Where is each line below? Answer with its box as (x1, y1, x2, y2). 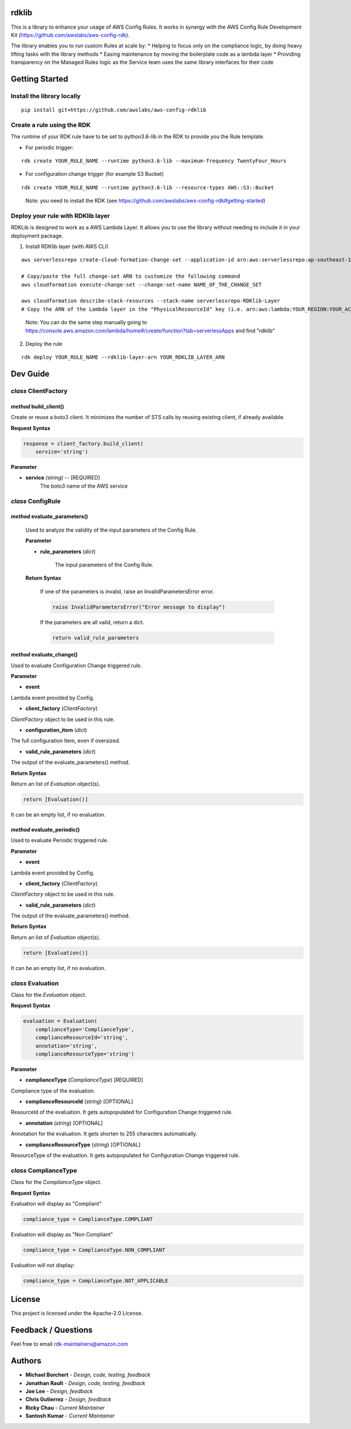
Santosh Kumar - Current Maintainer (25, 1413, 115, 1420)
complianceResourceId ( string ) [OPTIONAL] (25, 1098, 133, 1105)
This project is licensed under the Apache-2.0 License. (11, 1310, 143, 1317)
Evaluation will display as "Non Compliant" (11, 1231, 113, 1238)
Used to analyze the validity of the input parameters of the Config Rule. (25, 526, 197, 533)
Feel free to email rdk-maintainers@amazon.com (11, 1340, 128, 1348)
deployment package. (11, 232, 64, 239)
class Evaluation (11, 979, 59, 987)
